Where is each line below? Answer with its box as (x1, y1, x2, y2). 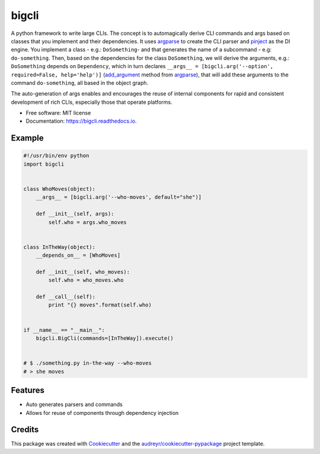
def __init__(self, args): (36, 210, 115, 218)
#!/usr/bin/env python (23, 152, 89, 159)
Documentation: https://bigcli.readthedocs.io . (25, 117, 137, 124)
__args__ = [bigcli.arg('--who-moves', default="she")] (36, 194, 202, 201)
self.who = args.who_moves (48, 219, 127, 225)
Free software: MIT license (25, 110, 91, 117)
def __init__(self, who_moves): (36, 268, 130, 275)
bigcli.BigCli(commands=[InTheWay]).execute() (36, 335, 174, 342)
